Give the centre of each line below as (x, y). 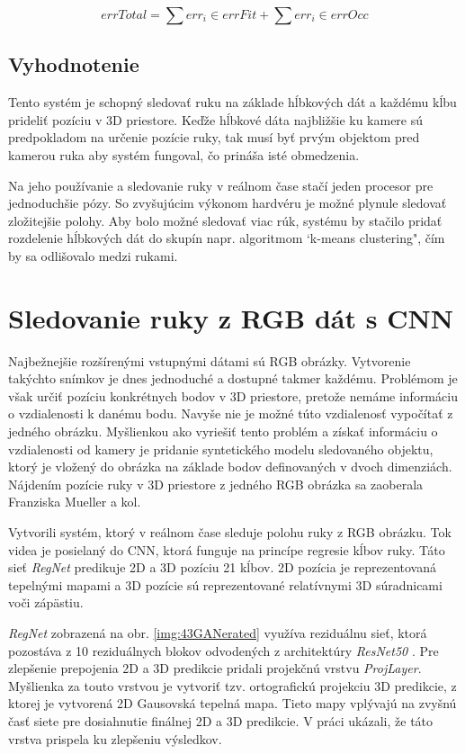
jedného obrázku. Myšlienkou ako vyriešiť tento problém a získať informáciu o (223, 431)
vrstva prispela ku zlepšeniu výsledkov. (115, 738)
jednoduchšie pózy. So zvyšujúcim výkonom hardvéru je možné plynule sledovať (228, 203)
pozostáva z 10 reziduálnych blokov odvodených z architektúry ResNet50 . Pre (224, 650)
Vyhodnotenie (74, 64)
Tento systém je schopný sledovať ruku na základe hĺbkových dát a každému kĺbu (232, 102)
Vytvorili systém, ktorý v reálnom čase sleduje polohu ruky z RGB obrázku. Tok (230, 532)
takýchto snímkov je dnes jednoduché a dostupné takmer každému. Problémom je (233, 378)
